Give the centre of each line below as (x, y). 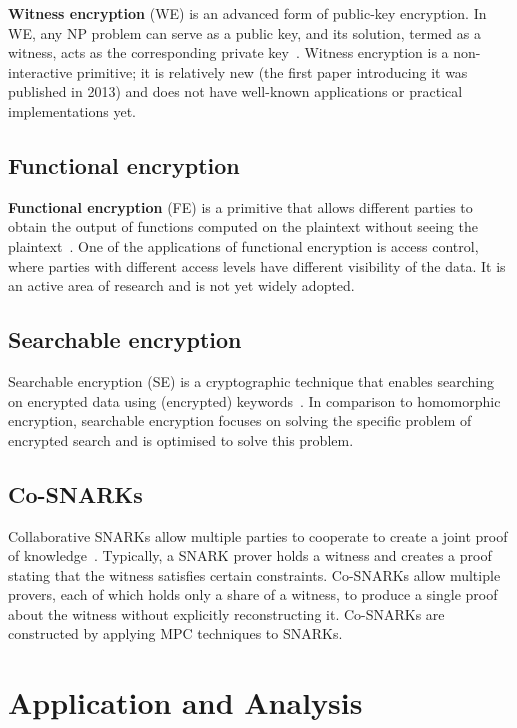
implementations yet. (72, 110)
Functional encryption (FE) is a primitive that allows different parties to (240, 206)
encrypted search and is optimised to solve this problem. (181, 439)
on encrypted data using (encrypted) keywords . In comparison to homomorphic (254, 400)
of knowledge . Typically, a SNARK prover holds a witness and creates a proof (250, 555)
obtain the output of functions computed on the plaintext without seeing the (243, 226)
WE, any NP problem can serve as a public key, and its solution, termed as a (244, 32)
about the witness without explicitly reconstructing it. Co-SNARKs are (226, 613)
